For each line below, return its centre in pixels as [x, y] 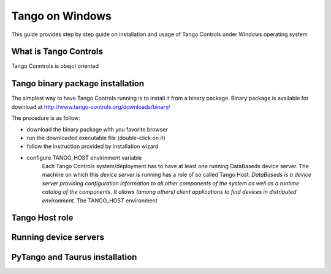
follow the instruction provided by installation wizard [93, 146]
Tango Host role [42, 218]
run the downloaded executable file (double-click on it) [96, 138]
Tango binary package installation [78, 83]
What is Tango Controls [57, 52]
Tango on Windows [62, 16]
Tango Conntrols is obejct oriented [55, 66]
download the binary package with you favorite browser [97, 129]
